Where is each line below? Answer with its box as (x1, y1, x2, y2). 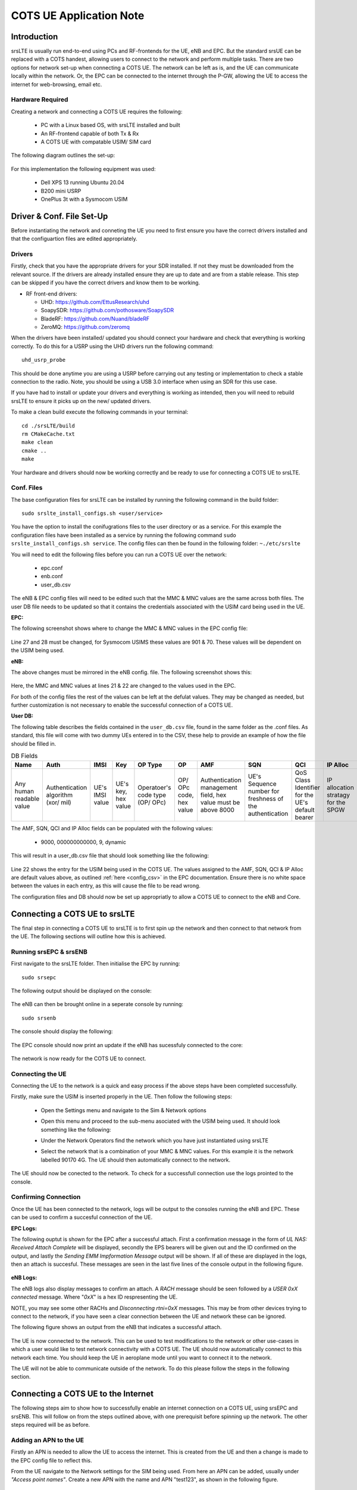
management (200, 784, 237, 792)
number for (248, 787, 280, 796)
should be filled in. (11, 740, 57, 747)
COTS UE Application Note (11, 9, 145, 22)
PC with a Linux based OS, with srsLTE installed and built (40, 122, 181, 129)
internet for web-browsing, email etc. (11, 80, 102, 88)
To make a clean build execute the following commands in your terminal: (11, 408, 189, 415)
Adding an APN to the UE (11, 1436, 84, 1444)
